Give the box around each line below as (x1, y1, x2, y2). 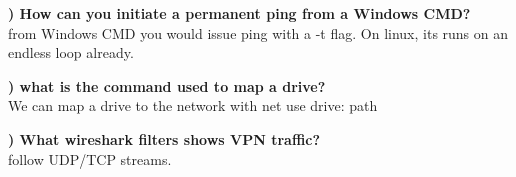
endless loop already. (8, 42, 134, 63)
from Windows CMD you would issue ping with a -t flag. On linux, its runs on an (8, 22, 509, 43)
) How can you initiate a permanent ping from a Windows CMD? (8, 3, 471, 23)
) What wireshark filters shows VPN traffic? (8, 128, 321, 149)
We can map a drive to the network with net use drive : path (8, 95, 378, 116)
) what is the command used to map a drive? (8, 75, 326, 96)
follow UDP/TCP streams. (8, 148, 172, 169)
